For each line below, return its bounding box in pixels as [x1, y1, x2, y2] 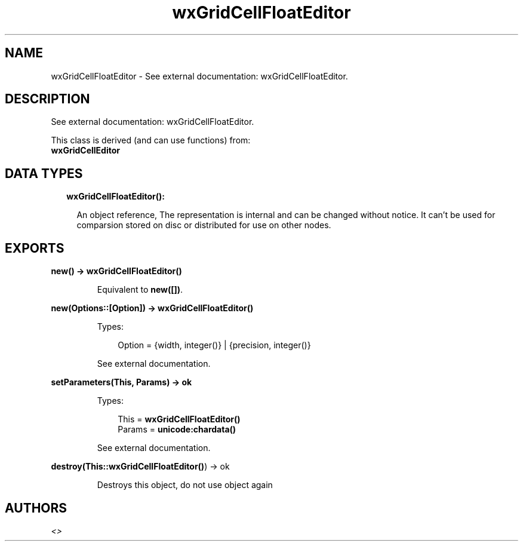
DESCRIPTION [5, 91, 90, 107]
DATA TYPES [5, 165, 83, 181]
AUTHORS [5, 500, 67, 516]
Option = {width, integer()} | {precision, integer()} [118, 340, 311, 351]
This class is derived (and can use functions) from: [51, 135, 251, 146]
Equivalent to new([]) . [97, 284, 183, 295]
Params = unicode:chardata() [118, 424, 236, 435]
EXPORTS [5, 240, 64, 256]
